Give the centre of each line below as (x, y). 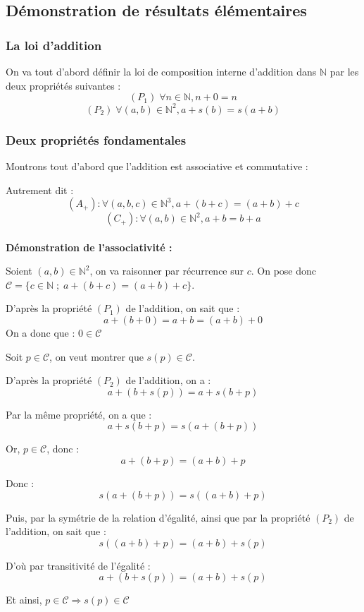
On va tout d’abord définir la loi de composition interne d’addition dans (161, 71)
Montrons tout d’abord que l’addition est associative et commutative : (157, 166)
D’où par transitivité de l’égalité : (78, 565)
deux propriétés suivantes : (63, 85)
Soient (19, 271)
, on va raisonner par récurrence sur (167, 271)
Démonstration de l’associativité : (89, 247)
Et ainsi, (24, 600)
